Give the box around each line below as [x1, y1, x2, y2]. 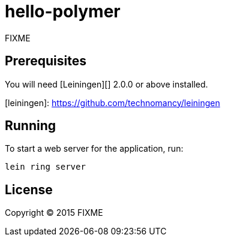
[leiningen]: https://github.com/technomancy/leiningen [5, 97, 220, 108]
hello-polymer [5, 1, 121, 22]
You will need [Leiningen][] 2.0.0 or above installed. [5, 79, 208, 89]
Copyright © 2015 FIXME [5, 207, 103, 218]
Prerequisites [5, 53, 86, 69]
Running [5, 118, 56, 134]
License [5, 182, 53, 197]
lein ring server [5, 162, 86, 172]
